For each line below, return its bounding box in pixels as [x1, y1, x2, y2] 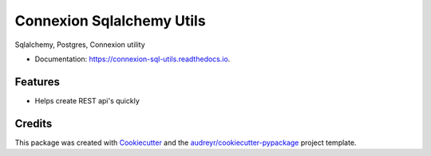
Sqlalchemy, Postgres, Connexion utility [14, 40, 145, 49]
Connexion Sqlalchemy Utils [14, 12, 207, 29]
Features [14, 75, 60, 88]
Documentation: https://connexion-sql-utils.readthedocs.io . [34, 54, 231, 64]
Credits [14, 116, 53, 131]
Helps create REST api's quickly [34, 96, 140, 105]
